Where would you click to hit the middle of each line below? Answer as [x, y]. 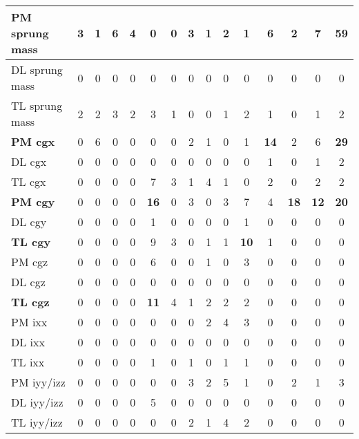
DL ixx [28, 342]
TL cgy [31, 242]
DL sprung [37, 69]
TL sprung [37, 105]
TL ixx [28, 362]
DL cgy [29, 222]
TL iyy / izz [37, 422]
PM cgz [30, 262]
